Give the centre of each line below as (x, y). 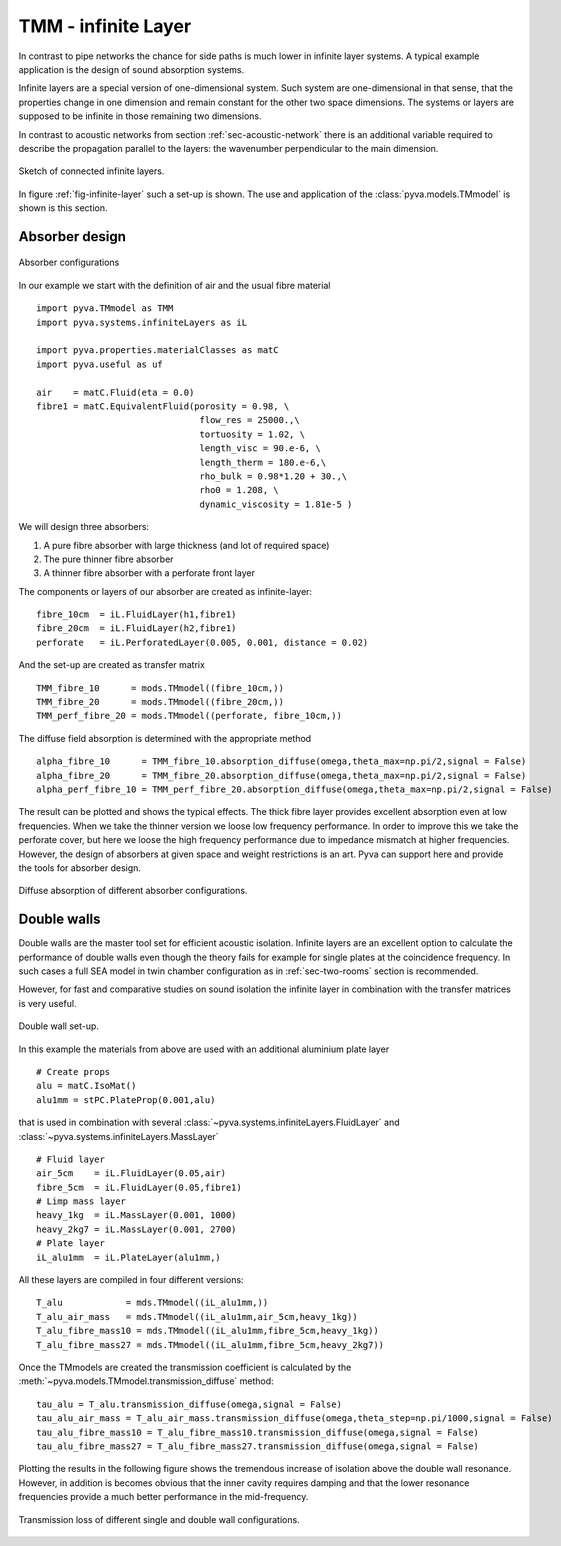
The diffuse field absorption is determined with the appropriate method (165, 738)
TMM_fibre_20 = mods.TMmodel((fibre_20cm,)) (160, 702)
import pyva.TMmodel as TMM (105, 308)
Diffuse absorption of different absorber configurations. (133, 891)
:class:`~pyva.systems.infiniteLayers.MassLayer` (118, 1136)
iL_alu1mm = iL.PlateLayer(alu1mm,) (129, 1257)
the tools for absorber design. (80, 867)
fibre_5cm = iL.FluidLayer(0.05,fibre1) (139, 1187)
